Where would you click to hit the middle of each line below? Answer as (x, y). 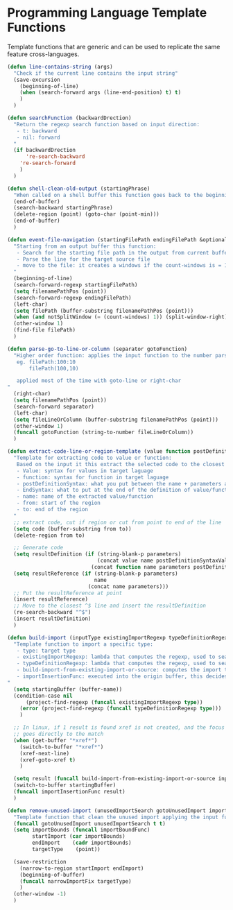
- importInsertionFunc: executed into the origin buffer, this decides (122, 677)
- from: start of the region (58, 503)
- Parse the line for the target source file (83, 259)
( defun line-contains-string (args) (60, 67)
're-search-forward (48, 163)
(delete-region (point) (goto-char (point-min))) (86, 214)
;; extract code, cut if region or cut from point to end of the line (118, 522)
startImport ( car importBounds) (79, 836)
